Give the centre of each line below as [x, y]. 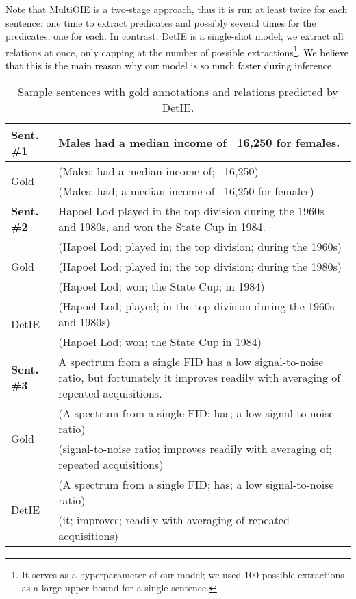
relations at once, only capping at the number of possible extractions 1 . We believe [177, 51]
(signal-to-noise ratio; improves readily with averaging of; [195, 448]
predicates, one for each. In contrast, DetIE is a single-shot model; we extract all [175, 36]
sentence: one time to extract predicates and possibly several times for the [161, 22]
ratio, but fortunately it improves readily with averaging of [200, 377]
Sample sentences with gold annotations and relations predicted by [178, 91]
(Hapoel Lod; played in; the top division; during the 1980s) [200, 266]
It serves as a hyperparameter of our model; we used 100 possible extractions [183, 574]
